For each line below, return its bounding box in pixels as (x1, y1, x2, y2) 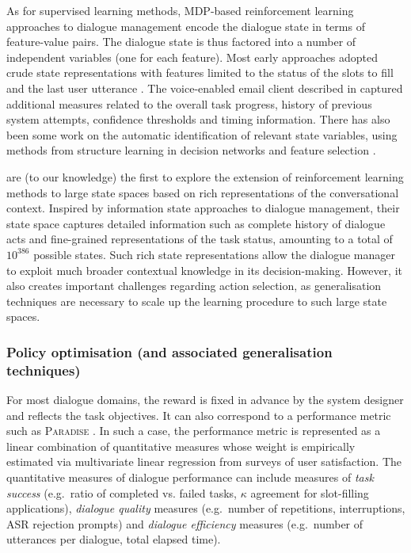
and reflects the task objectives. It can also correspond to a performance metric (6, 406, 391, 423)
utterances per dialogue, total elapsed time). (6, 531, 221, 547)
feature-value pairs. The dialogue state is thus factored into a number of (6, 33, 356, 50)
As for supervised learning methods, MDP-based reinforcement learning (6, 2, 354, 18)
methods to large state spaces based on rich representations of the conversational (6, 184, 399, 200)
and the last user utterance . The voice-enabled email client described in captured (6, 79, 403, 96)
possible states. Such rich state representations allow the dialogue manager (33, 246, 395, 262)
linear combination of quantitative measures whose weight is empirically (6, 437, 356, 454)
